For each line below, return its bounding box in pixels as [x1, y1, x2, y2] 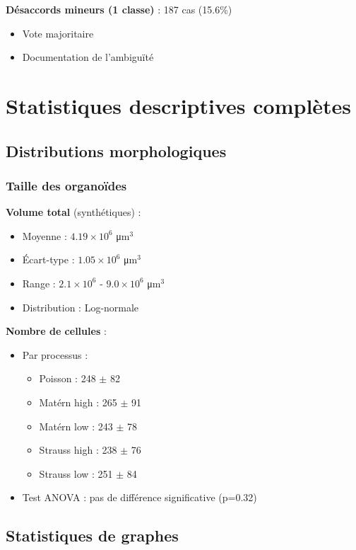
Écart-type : [22, 252, 75, 267]
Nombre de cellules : [6, 323, 107, 338]
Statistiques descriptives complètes [6, 91, 352, 120]
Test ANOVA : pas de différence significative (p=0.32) [22, 490, 257, 505]
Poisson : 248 [39, 371, 96, 386]
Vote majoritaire [22, 25, 94, 40]
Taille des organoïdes [6, 176, 127, 194]
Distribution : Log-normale [22, 299, 139, 314]
